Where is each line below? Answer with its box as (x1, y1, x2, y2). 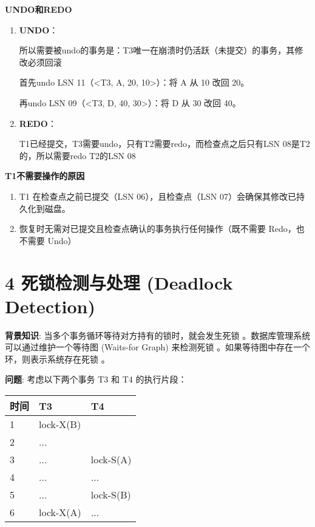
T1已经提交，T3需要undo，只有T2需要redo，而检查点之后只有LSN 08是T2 (19, 137, 310, 150)
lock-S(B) (90, 488, 131, 501)
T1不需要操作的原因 (5, 169, 85, 182)
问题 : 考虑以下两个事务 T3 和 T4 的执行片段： (5, 373, 187, 386)
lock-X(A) (39, 505, 81, 519)
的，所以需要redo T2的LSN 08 (19, 149, 136, 161)
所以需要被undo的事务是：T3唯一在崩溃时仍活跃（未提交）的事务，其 (19, 44, 295, 56)
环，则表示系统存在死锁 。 (5, 352, 110, 365)
